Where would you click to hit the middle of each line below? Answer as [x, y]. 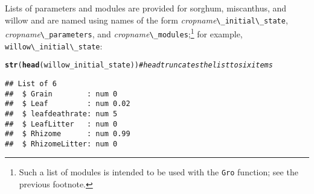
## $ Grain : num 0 [61, 94]
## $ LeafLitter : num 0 [61, 124]
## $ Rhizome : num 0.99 [68, 134]
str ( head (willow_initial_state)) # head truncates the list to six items [139, 65]
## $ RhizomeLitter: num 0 [61, 144]
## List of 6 [31, 83]
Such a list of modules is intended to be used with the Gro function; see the [159, 172]
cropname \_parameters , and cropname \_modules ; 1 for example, [124, 33]
